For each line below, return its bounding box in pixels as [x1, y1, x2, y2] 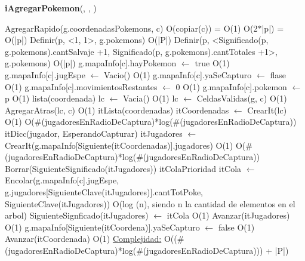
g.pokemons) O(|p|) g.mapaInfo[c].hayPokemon [5, 57, 177, 69]
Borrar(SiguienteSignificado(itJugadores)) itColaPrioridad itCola [5, 162, 242, 174]
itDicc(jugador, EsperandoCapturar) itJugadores [5, 127, 183, 139]
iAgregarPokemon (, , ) [5, 2, 97, 14]
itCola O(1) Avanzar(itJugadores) [167, 209, 290, 222]
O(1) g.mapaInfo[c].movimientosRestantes [5, 80, 158, 93]
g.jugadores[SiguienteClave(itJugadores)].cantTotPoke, [5, 185, 203, 198]
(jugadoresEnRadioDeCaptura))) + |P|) [143, 244, 289, 256]
